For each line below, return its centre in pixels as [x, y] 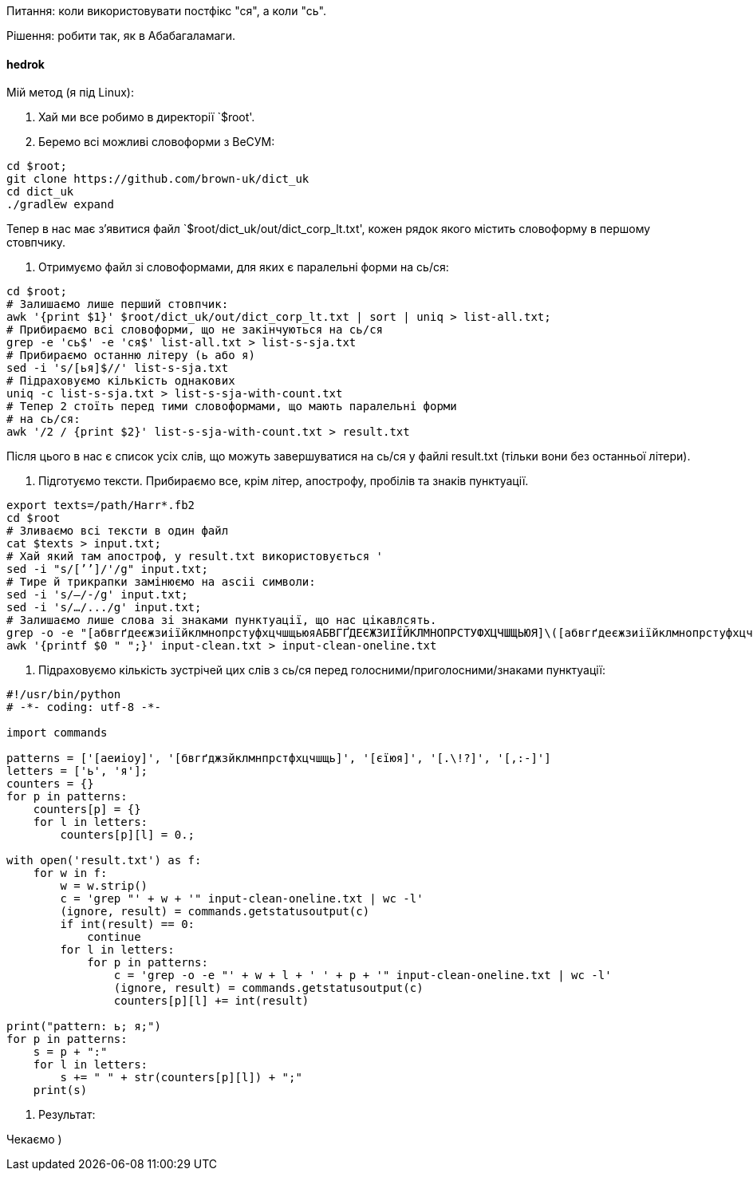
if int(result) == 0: [128, 924]
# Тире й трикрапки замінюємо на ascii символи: [161, 582]
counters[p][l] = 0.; [128, 835]
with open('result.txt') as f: [104, 861]
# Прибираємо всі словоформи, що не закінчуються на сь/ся [195, 330]
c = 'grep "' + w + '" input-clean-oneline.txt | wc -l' [242, 899]
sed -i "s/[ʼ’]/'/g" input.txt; [107, 569]
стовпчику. [36, 243]
